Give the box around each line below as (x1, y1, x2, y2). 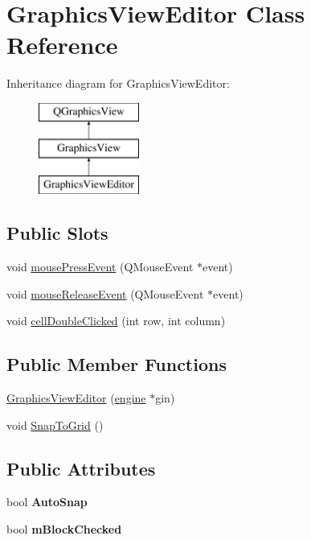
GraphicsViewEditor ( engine (6, 390, 146, 406)
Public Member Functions (6, 352, 227, 377)
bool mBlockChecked (6, 521, 122, 538)
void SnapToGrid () (6, 416, 104, 433)
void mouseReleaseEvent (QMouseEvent (6, 285, 204, 302)
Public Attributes (6, 455, 156, 480)
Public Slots (6, 221, 108, 245)
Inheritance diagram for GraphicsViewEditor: (6, 75, 230, 92)
